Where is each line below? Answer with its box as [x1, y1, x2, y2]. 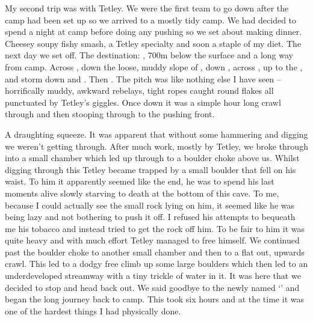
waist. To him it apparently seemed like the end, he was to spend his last [5, 175, 274, 188]
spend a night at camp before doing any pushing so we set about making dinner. [5, 25, 302, 38]
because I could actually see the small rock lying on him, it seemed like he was [5, 198, 295, 211]
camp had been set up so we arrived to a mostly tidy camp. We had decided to [5, 13, 297, 26]
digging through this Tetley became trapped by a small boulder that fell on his [5, 163, 296, 176]
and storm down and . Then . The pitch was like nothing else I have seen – [5, 72, 281, 85]
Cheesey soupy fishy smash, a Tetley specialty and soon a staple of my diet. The [5, 37, 302, 49]
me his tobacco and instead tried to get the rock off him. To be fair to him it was [5, 222, 305, 234]
